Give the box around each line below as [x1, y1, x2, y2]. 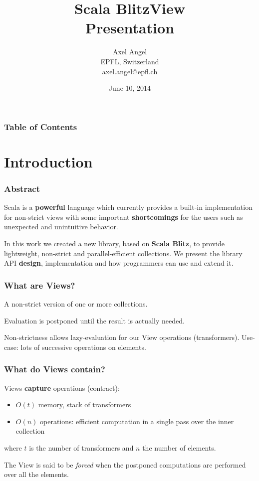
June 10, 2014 [108, 83, 151, 93]
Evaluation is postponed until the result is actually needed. [4, 315, 185, 325]
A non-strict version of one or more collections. [4, 298, 148, 309]
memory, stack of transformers [38, 399, 131, 410]
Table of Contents [4, 120, 77, 133]
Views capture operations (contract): [4, 382, 120, 393]
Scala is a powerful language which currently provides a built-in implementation [4, 202, 253, 212]
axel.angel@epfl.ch [102, 66, 158, 76]
